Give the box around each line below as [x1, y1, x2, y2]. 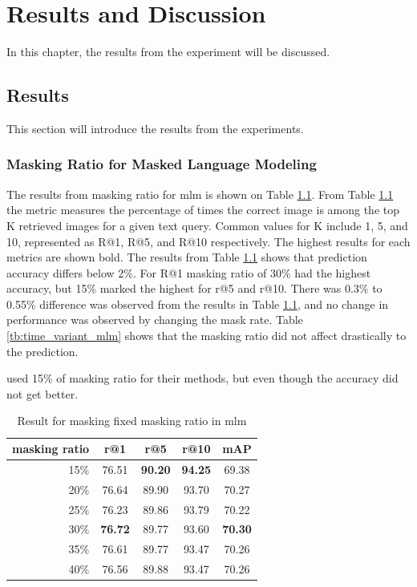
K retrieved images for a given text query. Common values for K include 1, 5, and [6, 217, 408, 233]
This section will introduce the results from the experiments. [6, 119, 304, 136]
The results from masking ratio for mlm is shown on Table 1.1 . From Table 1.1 [6, 185, 394, 202]
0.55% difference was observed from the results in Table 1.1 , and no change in [6, 295, 389, 312]
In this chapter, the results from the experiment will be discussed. [6, 43, 330, 60]
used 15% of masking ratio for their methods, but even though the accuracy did [6, 370, 399, 387]
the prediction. [6, 342, 79, 359]
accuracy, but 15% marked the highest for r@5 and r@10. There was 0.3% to [6, 280, 383, 297]
